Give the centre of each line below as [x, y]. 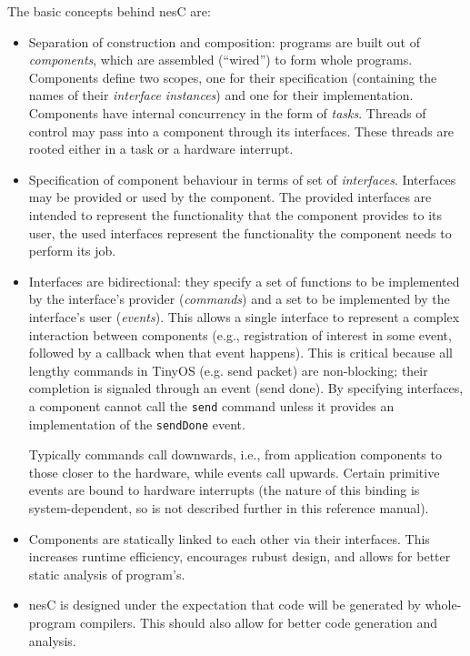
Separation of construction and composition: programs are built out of [225, 41]
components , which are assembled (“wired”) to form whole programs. [220, 60]
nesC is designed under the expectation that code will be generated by [225, 605]
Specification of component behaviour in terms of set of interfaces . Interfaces [242, 179]
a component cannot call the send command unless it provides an [211, 405]
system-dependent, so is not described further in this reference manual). [229, 507]
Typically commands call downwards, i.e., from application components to [235, 454]
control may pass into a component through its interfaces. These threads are [241, 131]
